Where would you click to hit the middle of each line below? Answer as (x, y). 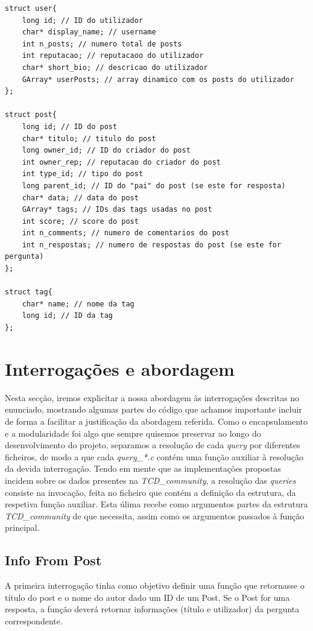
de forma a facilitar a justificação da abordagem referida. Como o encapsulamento (156, 421)
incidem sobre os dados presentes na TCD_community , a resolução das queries (150, 480)
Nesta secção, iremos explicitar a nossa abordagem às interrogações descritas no (152, 397)
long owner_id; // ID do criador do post (106, 151)
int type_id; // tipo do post (83, 174)
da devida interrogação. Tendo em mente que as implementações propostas (143, 468)
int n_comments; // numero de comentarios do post (126, 233)
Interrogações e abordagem (120, 368)
